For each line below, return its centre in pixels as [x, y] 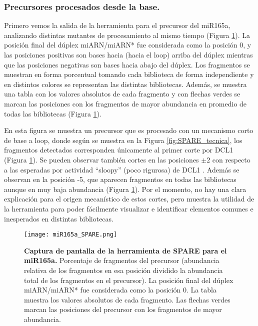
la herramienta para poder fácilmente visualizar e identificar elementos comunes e [129, 208]
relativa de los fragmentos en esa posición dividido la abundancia [123, 270]
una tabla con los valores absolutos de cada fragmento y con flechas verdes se [122, 94]
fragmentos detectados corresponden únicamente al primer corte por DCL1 [119, 150]
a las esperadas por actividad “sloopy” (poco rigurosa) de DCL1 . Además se [122, 169]
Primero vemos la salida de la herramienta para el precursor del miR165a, [117, 25]
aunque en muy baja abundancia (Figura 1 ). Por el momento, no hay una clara [125, 189]
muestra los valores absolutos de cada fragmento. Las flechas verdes [127, 299]
